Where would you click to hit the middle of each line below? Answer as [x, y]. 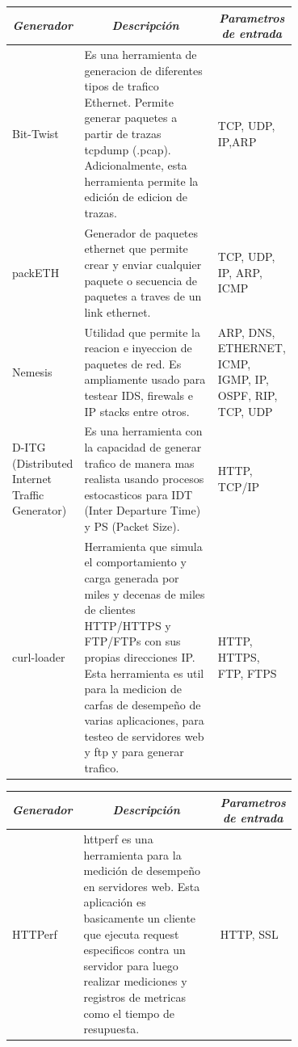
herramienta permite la [141, 181]
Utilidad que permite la [142, 332]
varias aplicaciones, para [144, 720]
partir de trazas [123, 133]
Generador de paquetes [141, 232]
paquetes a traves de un [143, 296]
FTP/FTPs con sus [132, 641]
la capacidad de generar [143, 446]
